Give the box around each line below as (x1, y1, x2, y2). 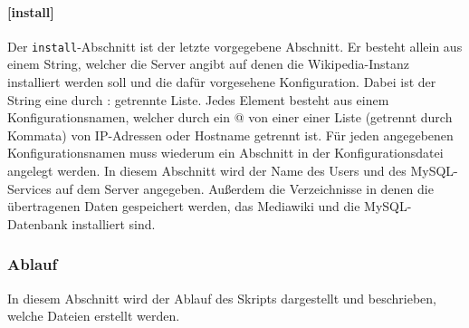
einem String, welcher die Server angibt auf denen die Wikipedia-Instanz (7, 54, 409, 73)
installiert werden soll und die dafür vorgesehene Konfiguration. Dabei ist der (7, 72, 436, 92)
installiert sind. (72, 214, 156, 233)
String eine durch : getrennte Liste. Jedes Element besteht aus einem (7, 90, 389, 109)
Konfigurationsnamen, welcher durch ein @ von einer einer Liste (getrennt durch (7, 108, 453, 127)
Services (7, 178, 52, 198)
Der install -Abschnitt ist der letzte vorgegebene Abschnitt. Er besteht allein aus (7, 36, 463, 55)
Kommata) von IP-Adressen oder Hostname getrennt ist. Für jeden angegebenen (7, 125, 454, 144)
